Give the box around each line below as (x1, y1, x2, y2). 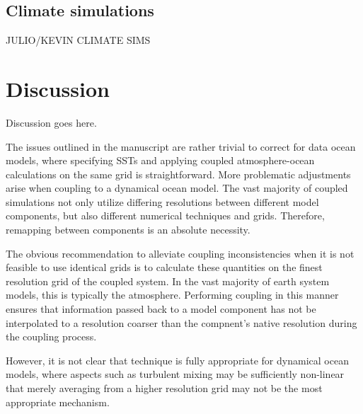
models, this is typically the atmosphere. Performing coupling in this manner (6, 287, 339, 302)
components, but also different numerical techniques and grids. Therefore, (6, 208, 325, 223)
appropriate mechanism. (6, 394, 110, 409)
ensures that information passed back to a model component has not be (6, 301, 316, 316)
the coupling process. (6, 329, 97, 344)
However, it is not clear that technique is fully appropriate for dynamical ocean (6, 352, 349, 367)
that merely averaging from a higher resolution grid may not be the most (6, 381, 323, 396)
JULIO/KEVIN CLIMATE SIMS (6, 33, 151, 47)
